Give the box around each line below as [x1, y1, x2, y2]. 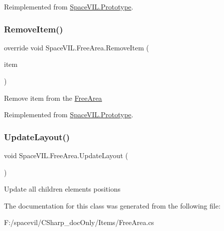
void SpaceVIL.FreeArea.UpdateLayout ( [4, 150, 128, 160]
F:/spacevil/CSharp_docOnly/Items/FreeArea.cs [4, 217, 154, 228]
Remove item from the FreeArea [4, 92, 102, 103]
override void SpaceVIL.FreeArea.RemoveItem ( [4, 42, 149, 52]
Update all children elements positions [4, 184, 120, 194]
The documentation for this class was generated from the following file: [4, 200, 221, 211]
